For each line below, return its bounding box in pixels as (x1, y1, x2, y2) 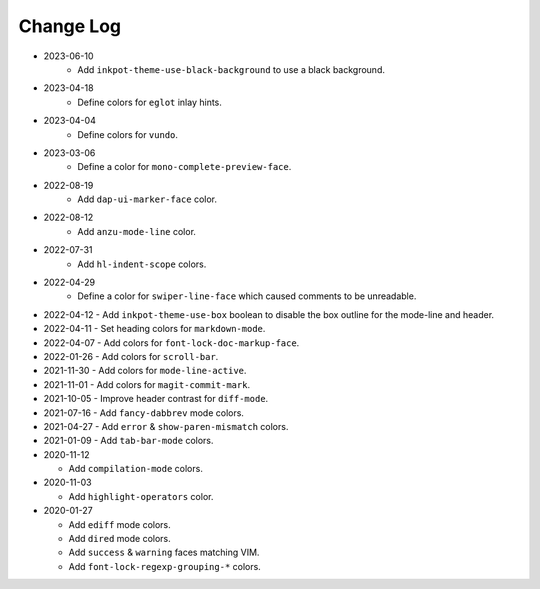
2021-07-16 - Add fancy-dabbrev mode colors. (43, 406, 245, 419)
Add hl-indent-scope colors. (77, 258, 207, 270)
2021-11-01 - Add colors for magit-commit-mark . (43, 378, 250, 390)
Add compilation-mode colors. (68, 463, 204, 475)
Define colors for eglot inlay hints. (77, 96, 222, 108)
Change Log (18, 15, 122, 37)
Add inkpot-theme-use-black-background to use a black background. (77, 63, 385, 75)
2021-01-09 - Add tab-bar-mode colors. (43, 435, 214, 447)
